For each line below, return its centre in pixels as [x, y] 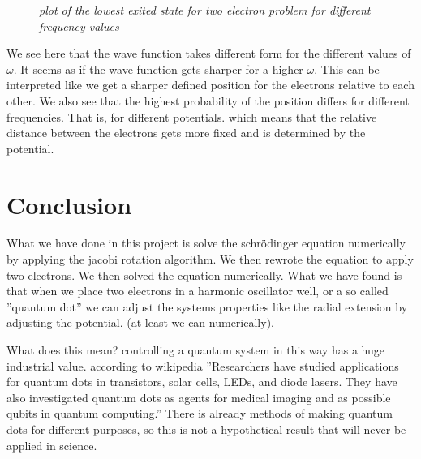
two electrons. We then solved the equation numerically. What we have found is [204, 275]
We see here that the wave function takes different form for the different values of [209, 53]
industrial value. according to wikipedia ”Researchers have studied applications [203, 365]
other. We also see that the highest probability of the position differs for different [208, 100]
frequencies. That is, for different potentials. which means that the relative [192, 116]
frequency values [79, 26]
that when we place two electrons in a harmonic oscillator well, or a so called [198, 291]
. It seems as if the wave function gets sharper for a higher [158, 69]
